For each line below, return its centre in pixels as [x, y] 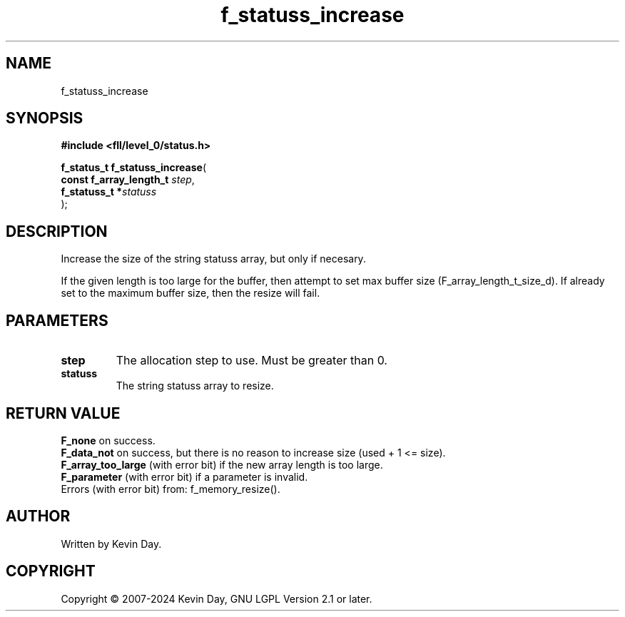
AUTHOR [38, 516]
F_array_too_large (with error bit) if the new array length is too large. [222, 464]
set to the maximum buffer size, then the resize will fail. [190, 293]
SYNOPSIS [45, 118]
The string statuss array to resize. [195, 386]
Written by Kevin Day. [111, 544]
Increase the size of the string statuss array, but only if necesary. [213, 259]
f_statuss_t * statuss [109, 192]
